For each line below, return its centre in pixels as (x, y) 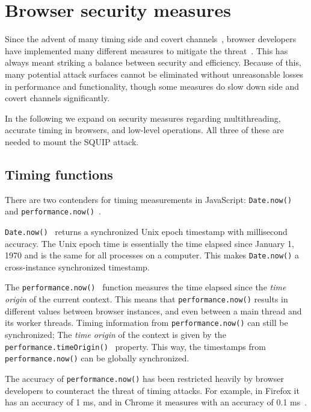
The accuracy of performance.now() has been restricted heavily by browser (144, 378)
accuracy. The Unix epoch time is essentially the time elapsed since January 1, (149, 243)
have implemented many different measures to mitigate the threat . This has (146, 50)
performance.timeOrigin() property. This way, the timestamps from (135, 346)
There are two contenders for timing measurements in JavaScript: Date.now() (149, 199)
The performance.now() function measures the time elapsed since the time (146, 287)
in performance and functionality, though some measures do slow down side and (152, 86)
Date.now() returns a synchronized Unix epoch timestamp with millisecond (146, 231)
